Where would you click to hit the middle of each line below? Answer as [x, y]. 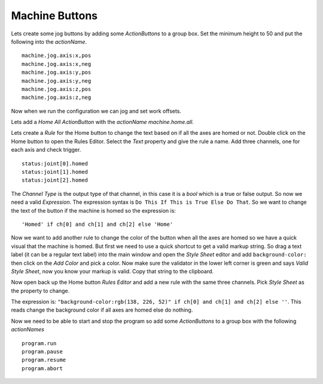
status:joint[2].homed [55, 180]
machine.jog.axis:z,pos [57, 89]
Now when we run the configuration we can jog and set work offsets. [96, 111]
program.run [39, 343]
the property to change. [40, 291]
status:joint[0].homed [55, 164]
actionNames [28, 329]
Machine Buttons [54, 16]
